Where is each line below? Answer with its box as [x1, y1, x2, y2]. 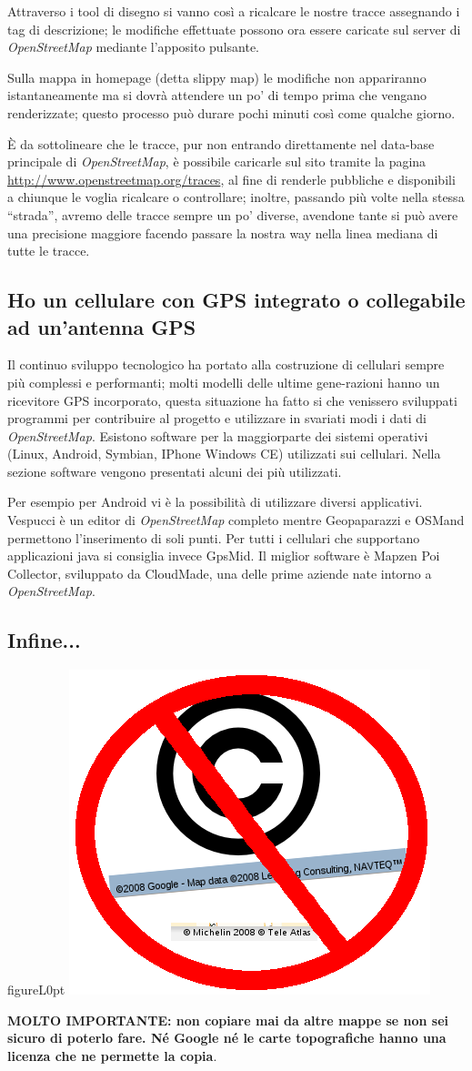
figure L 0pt [7, 980, 65, 999]
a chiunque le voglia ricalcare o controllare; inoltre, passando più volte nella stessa [7, 187, 465, 207]
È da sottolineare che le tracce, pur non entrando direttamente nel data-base [7, 134, 435, 153]
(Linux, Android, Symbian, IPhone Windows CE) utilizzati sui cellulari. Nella [7, 444, 441, 463]
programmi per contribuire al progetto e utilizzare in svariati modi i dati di [7, 409, 427, 428]
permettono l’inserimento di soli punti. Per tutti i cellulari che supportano [7, 528, 420, 547]
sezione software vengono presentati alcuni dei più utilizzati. [7, 461, 342, 480]
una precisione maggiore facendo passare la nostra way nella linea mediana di [7, 223, 438, 242]
